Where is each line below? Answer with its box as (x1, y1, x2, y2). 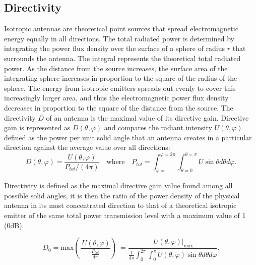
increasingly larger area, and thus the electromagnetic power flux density (4, 92, 229, 103)
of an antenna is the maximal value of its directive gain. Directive (46, 112, 249, 123)
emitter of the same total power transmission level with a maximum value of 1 (4, 210, 246, 220)
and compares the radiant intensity (104, 122, 212, 133)
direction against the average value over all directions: (4, 142, 170, 152)
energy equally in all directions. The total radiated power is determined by (4, 33, 234, 43)
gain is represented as (4, 122, 71, 133)
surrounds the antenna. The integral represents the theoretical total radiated (4, 52, 241, 63)
